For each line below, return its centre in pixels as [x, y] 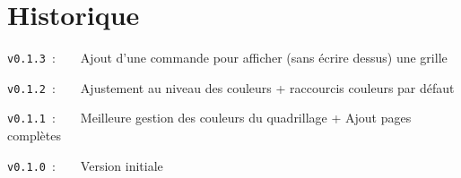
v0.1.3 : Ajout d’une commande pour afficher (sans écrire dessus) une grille [227, 58]
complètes [34, 136]
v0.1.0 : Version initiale [85, 165]
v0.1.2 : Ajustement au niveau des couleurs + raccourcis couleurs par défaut [231, 87]
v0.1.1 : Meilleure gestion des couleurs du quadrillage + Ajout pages [209, 118]
